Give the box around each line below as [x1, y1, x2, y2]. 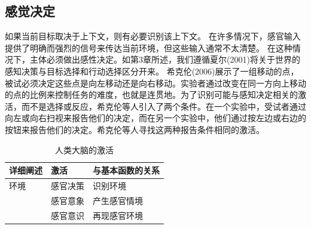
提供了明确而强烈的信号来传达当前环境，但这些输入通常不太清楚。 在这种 [5, 41, 292, 54]
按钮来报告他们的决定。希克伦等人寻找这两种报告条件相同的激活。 [5, 123, 264, 135]
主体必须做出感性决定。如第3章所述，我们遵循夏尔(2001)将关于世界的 [29, 53, 300, 66]
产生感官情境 [93, 194, 143, 206]
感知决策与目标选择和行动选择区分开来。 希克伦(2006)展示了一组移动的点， [5, 64, 299, 77]
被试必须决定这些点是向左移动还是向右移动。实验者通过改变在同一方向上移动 [5, 76, 306, 89]
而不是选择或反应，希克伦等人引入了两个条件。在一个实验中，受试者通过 [21, 100, 306, 112]
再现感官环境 [93, 209, 143, 221]
